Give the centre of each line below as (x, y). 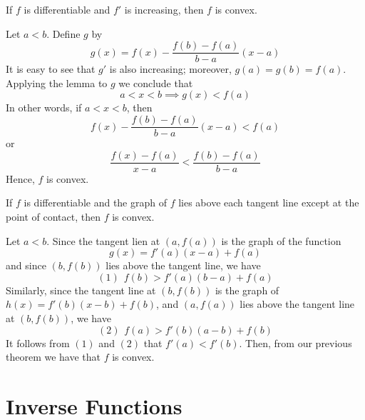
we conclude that (156, 82)
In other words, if (44, 107)
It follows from (38, 342)
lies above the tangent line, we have (183, 265)
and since (26, 265)
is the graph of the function (281, 240)
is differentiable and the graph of (95, 202)
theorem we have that (53, 357)
